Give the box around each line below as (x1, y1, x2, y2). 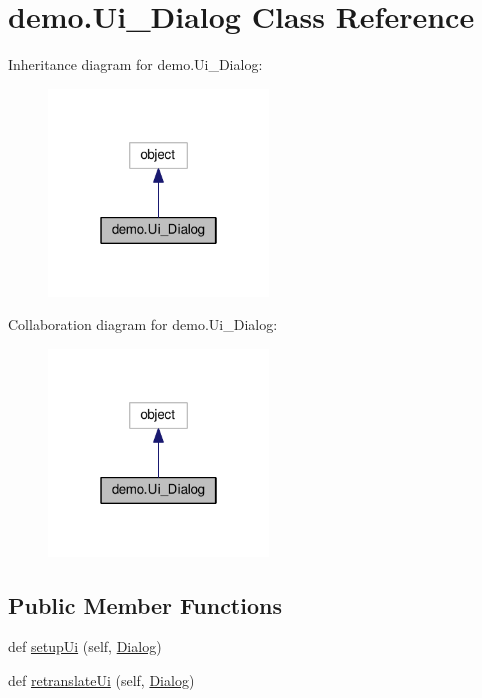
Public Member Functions (8, 589, 282, 620)
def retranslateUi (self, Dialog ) (8, 670, 195, 691)
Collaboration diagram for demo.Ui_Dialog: (8, 314, 278, 335)
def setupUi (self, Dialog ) (8, 636, 162, 657)
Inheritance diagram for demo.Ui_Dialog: (8, 54, 263, 75)
